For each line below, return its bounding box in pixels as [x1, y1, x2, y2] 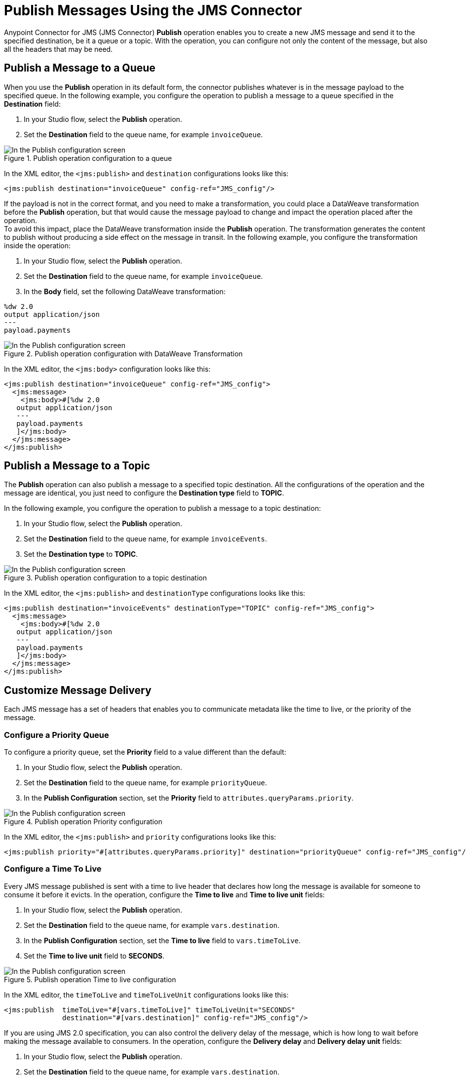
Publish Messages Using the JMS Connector [4, 2, 302, 19]
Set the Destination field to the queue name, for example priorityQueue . [24, 778, 267, 787]
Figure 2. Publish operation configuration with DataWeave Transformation [4, 349, 243, 358]
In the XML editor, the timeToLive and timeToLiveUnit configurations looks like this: [4, 990, 289, 999]
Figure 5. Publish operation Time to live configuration [4, 975, 176, 984]
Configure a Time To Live [4, 864, 102, 874]
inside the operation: [4, 241, 71, 250]
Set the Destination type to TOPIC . [24, 550, 138, 559]
